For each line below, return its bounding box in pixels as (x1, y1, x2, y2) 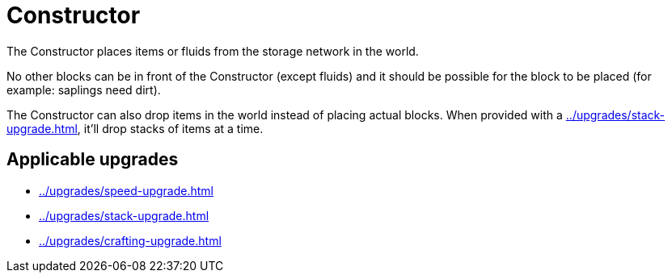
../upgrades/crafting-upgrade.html (39, 233, 222, 248)
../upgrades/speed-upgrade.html (39, 183, 213, 198)
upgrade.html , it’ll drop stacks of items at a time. (6, 121, 264, 135)
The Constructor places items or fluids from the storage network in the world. (6, 44, 419, 58)
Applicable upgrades (6, 149, 179, 170)
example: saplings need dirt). (6, 82, 161, 97)
